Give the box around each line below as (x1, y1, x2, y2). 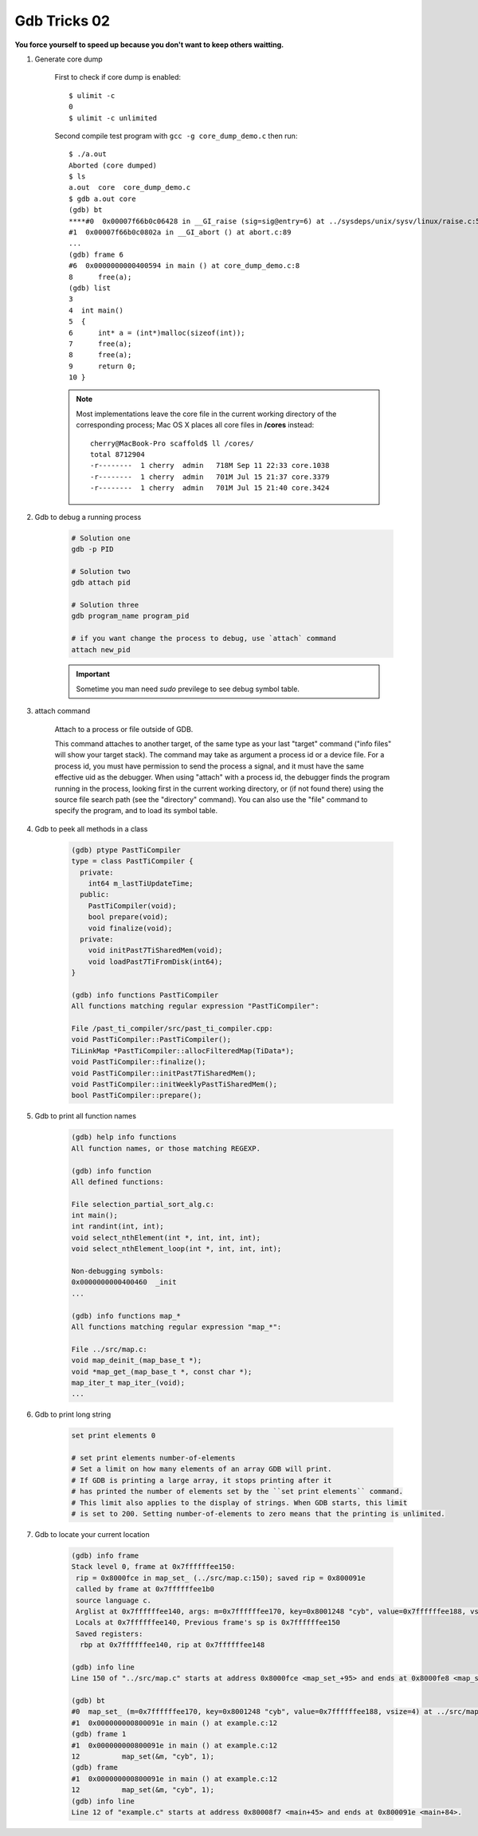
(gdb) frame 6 (69, 250, 123, 259)
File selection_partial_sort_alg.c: (71, 1200, 215, 1209)
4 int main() (69, 305, 123, 315)
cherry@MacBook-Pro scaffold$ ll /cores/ (90, 438, 254, 448)
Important (76, 670, 111, 679)
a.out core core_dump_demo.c (69, 183, 191, 192)
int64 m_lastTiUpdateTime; (88, 879, 194, 888)
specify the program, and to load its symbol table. (54, 806, 218, 816)
